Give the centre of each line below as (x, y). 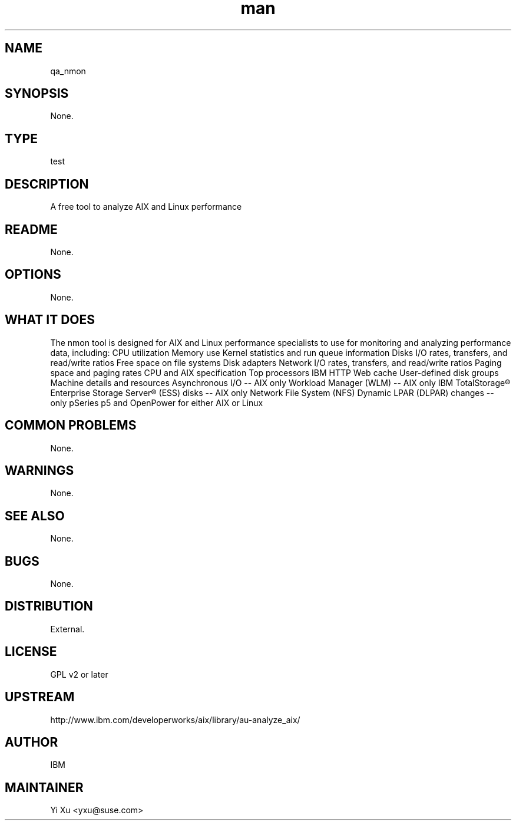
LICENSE (31, 652)
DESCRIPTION (47, 184)
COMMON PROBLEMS (71, 425)
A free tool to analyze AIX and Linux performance (146, 207)
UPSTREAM (40, 697)
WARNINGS (39, 470)
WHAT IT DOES (50, 320)
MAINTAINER (44, 787)
